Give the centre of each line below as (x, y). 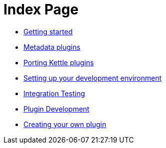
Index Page (41, 9)
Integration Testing (54, 93)
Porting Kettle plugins (59, 62)
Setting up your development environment (93, 78)
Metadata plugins (52, 47)
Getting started (48, 31)
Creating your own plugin (65, 124)
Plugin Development (57, 109)
